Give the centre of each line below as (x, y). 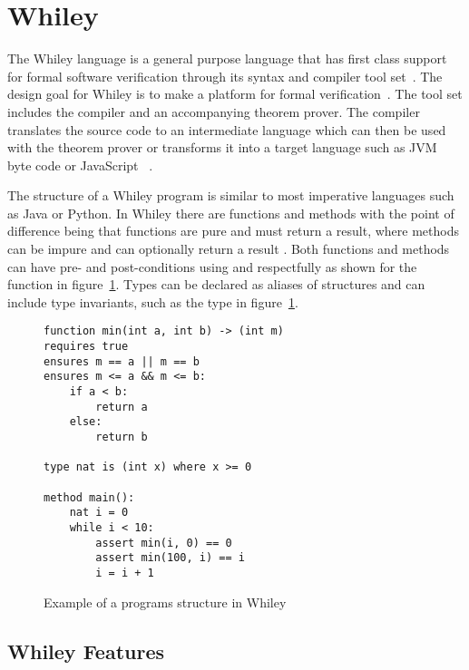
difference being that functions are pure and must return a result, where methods (233, 231)
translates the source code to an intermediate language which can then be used (227, 129)
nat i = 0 (99, 513)
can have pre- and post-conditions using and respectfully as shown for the (212, 266)
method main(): (89, 497)
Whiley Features (86, 651)
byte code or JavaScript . (80, 165)
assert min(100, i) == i (170, 558)
